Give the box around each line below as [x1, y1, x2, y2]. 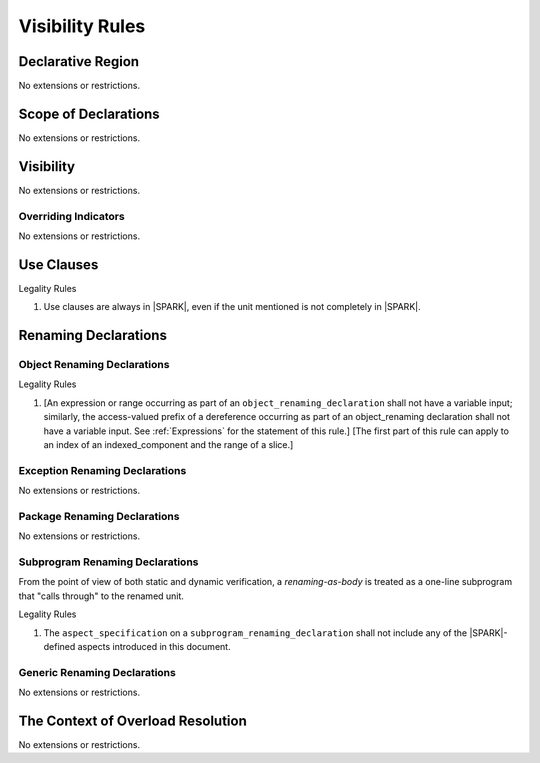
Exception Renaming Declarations [18, 463, 187, 477]
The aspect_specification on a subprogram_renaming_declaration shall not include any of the [43, 626, 468, 639]
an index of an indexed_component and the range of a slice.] [43, 439, 294, 451]
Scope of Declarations [18, 105, 160, 122]
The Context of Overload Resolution [18, 712, 247, 729]
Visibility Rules [18, 15, 146, 37]
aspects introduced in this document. [77, 641, 231, 653]
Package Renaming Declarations [18, 509, 180, 523]
